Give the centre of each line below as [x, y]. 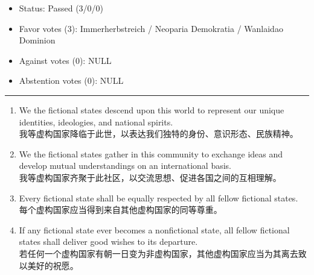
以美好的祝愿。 [49, 265]
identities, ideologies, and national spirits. [96, 122]
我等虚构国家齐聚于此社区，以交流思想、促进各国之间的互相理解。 [150, 177]
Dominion [37, 40]
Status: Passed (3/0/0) [61, 8]
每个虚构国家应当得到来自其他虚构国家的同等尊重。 [120, 210]
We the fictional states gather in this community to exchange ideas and [151, 153]
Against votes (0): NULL [65, 60]
